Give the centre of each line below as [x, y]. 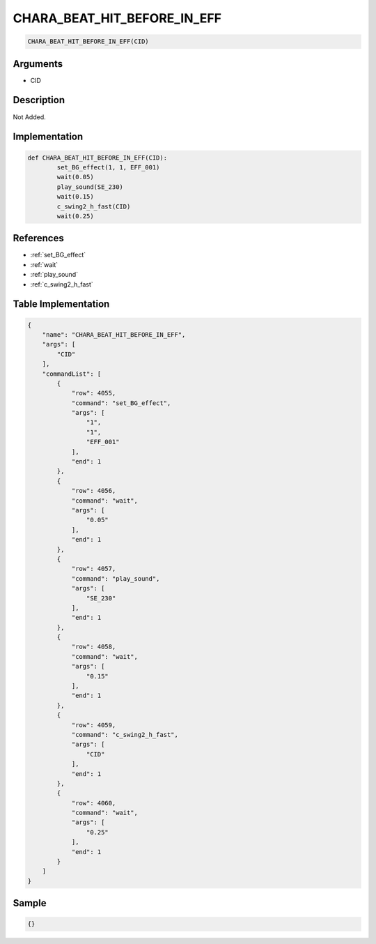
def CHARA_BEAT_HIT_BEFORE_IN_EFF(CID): [97, 158]
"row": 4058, [94, 647]
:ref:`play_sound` [54, 275]
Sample [30, 903]
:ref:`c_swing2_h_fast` [62, 284]
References [38, 238]
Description [39, 100]
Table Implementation [61, 304]
